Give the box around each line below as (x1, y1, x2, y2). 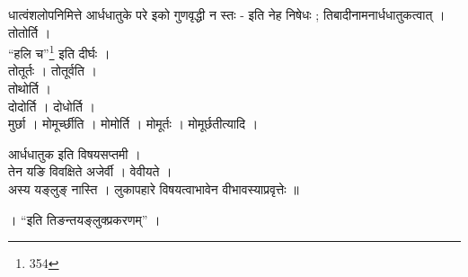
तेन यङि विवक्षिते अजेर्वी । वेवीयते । (8, 162, 172, 181)
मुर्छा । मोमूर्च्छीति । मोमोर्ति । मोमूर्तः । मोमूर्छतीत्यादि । (8, 114, 259, 133)
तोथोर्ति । (8, 79, 52, 98)
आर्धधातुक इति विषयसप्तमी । (8, 144, 141, 163)
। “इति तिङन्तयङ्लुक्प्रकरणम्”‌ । (8, 210, 161, 228)
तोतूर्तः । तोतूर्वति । (8, 61, 97, 80)
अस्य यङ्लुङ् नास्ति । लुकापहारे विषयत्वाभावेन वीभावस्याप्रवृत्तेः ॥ (8, 180, 299, 198)
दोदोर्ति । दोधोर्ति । (8, 96, 95, 115)
